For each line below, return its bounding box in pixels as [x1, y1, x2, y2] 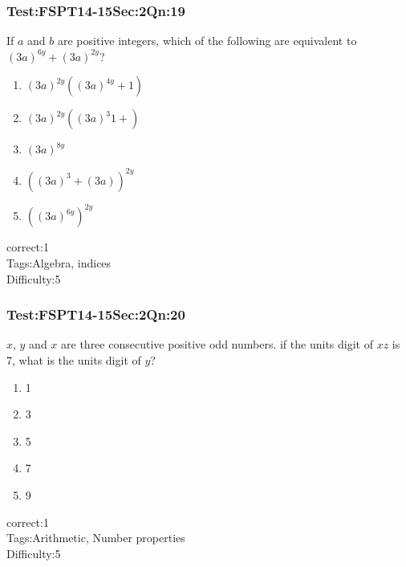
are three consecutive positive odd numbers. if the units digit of [61, 336, 373, 353]
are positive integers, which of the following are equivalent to [57, 32, 357, 49]
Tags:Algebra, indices [6, 255, 112, 271]
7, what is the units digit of [6, 352, 141, 368]
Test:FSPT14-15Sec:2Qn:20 [6, 304, 185, 324]
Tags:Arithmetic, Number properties [6, 529, 185, 546]
